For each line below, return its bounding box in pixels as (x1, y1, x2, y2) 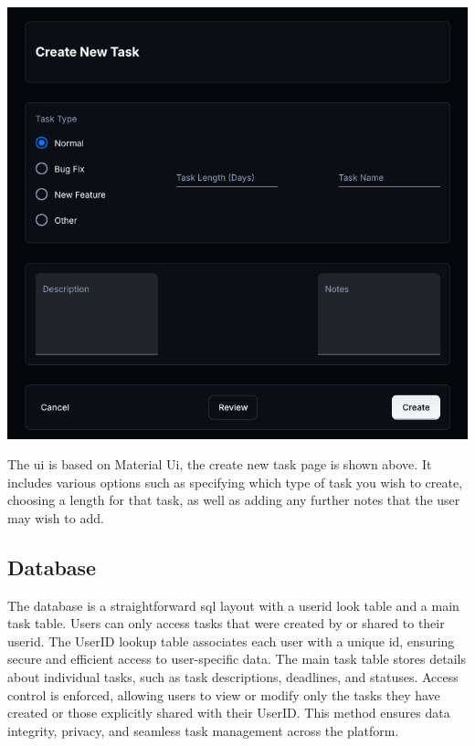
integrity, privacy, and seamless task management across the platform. (7, 720, 399, 740)
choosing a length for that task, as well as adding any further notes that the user (7, 490, 460, 510)
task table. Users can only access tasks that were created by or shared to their (7, 614, 445, 633)
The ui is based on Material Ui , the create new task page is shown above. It (7, 455, 432, 474)
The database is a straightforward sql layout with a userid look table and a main (7, 595, 459, 615)
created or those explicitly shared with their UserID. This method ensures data (7, 703, 450, 722)
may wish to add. (7, 508, 104, 527)
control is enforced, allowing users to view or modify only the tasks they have (7, 685, 440, 704)
